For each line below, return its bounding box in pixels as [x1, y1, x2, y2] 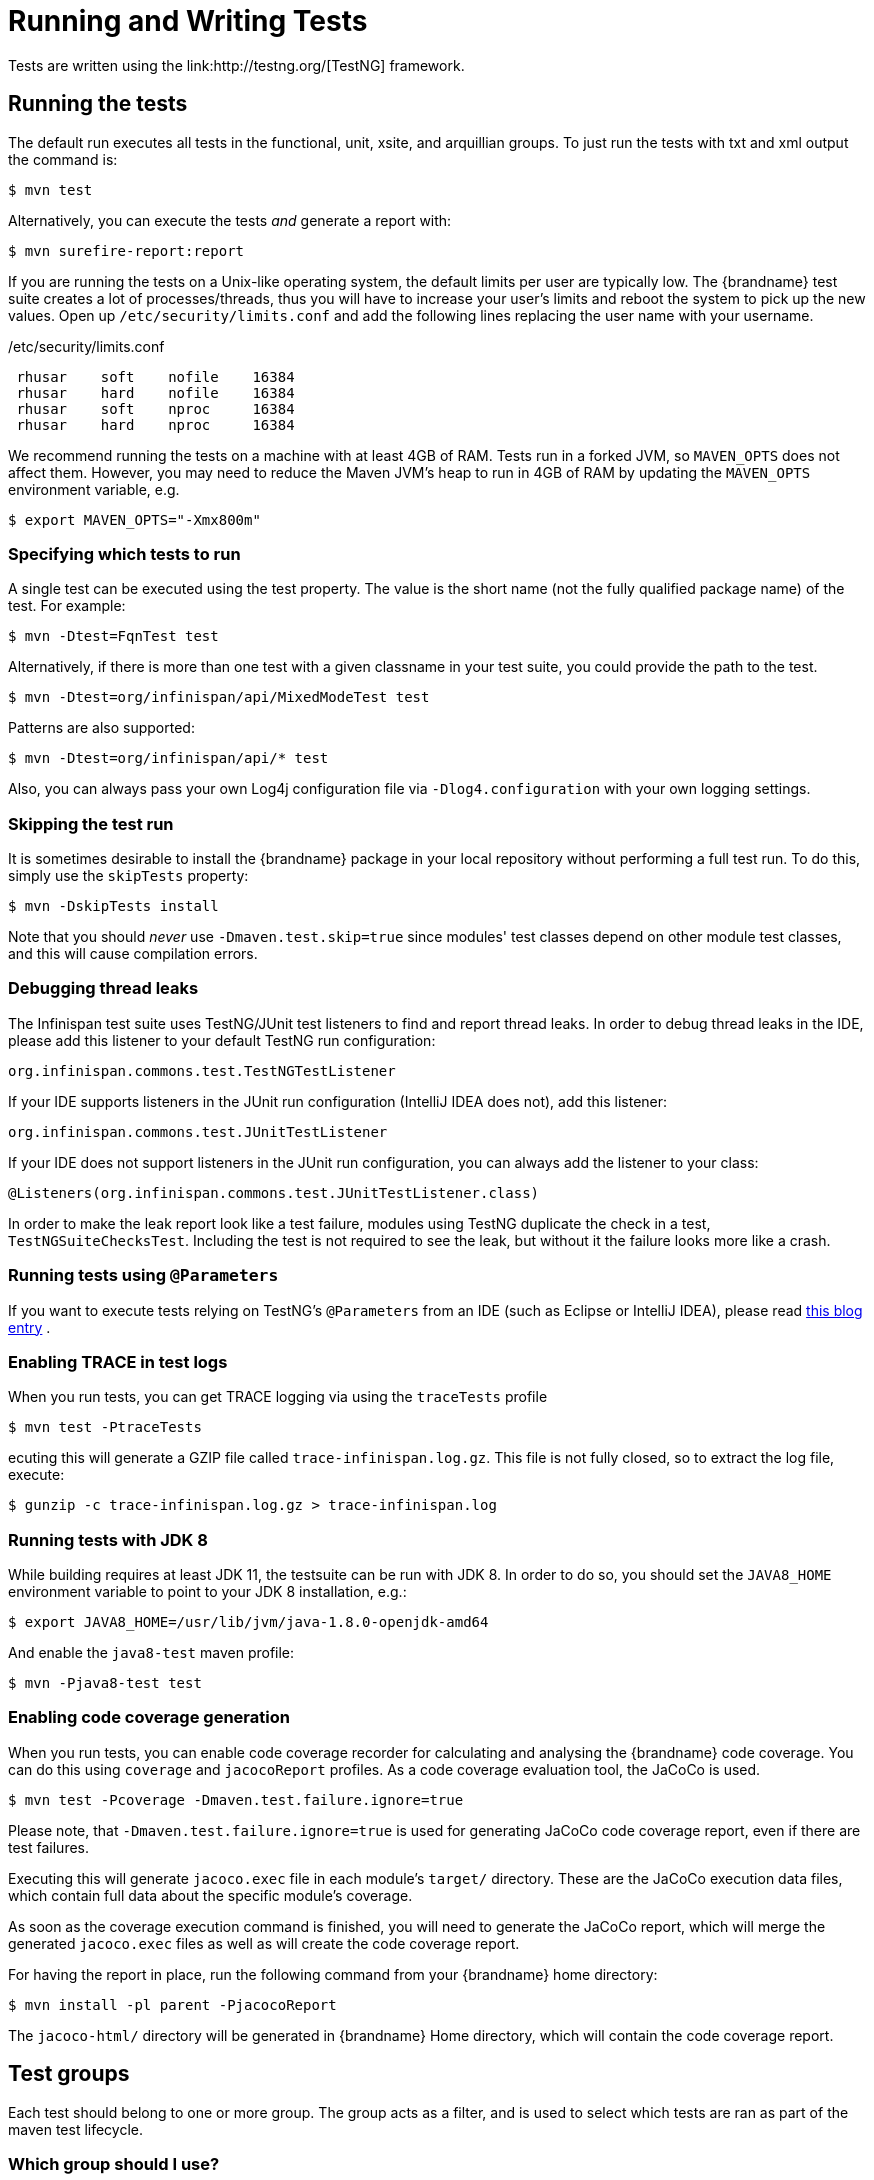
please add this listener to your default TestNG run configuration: [8, 1031, 436, 1049]
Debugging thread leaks [8, 978, 199, 999]
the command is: [8, 150, 118, 168]
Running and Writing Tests [8, 4, 368, 38]
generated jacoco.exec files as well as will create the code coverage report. [8, 1934, 520, 1952]
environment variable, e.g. [8, 480, 180, 498]
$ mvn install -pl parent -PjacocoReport [8, 1996, 337, 2013]
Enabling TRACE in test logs [8, 1351, 228, 1372]
